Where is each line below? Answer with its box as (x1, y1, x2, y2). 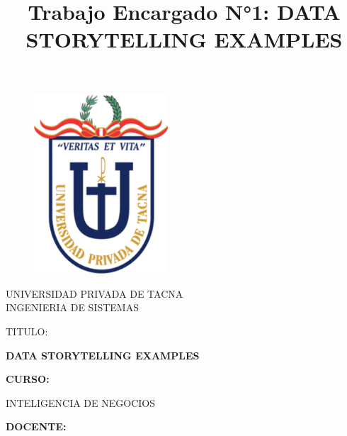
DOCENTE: (6, 419, 67, 434)
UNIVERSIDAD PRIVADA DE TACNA (6, 286, 183, 301)
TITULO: (6, 323, 48, 338)
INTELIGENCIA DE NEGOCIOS (6, 395, 155, 410)
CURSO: (6, 371, 50, 386)
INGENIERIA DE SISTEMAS (6, 300, 139, 315)
